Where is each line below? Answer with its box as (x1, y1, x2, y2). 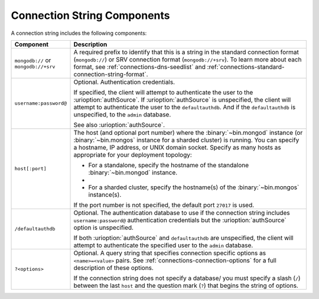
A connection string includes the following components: (11, 30, 147, 37)
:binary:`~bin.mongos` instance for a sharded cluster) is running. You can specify (73, 136, 300, 144)
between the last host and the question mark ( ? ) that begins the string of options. (73, 281, 298, 290)
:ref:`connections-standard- (207, 63, 285, 71)
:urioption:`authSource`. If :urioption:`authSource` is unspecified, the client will (73, 95, 291, 103)
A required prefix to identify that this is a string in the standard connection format (73, 48, 300, 56)
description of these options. (73, 264, 154, 272)
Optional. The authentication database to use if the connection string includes (73, 209, 290, 217)
